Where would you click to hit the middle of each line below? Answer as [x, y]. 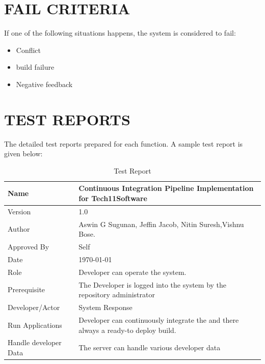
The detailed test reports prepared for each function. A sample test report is [124, 143]
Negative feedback [44, 84]
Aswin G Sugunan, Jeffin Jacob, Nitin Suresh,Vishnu [161, 224]
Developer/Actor [34, 307]
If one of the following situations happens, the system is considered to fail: [120, 33]
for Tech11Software [113, 198]
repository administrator [117, 295]
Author [19, 229]
